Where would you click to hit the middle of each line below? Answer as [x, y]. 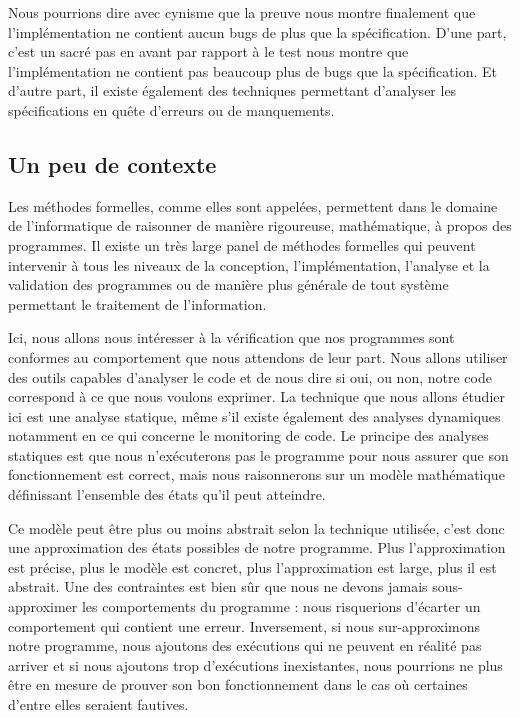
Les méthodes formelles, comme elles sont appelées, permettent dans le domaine [253, 205]
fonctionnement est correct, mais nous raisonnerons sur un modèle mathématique [256, 474]
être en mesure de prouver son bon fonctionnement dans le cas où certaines [238, 684]
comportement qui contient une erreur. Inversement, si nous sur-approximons [244, 625]
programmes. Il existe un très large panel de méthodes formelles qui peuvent [242, 244]
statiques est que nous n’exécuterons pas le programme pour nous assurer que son [258, 454]
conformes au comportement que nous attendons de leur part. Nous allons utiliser [258, 356]
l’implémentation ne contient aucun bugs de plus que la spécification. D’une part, [257, 31]
